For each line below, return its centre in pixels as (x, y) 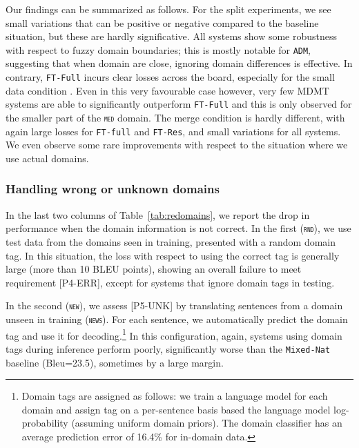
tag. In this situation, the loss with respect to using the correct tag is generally (173, 255)
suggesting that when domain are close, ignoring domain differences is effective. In (179, 63)
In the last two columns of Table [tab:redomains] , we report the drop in (158, 214)
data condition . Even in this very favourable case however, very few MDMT (167, 90)
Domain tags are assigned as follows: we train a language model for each (175, 396)
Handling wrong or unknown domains (113, 189)
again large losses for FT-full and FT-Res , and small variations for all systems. (173, 131)
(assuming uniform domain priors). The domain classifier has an (207, 423)
